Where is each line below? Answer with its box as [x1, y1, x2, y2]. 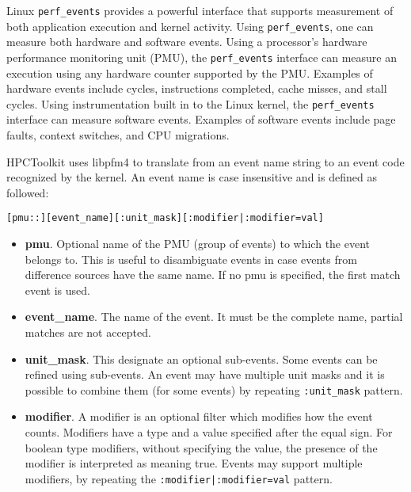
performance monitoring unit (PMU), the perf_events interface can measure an [6, 48, 398, 65]
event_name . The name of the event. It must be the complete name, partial [25, 308, 403, 325]
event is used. [25, 281, 90, 298]
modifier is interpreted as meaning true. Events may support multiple [25, 455, 363, 471]
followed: [6, 184, 49, 200]
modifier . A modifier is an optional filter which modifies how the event [25, 408, 373, 425]
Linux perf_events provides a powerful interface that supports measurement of [6, 2, 394, 18]
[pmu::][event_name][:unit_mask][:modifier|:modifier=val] [6, 212, 324, 224]
